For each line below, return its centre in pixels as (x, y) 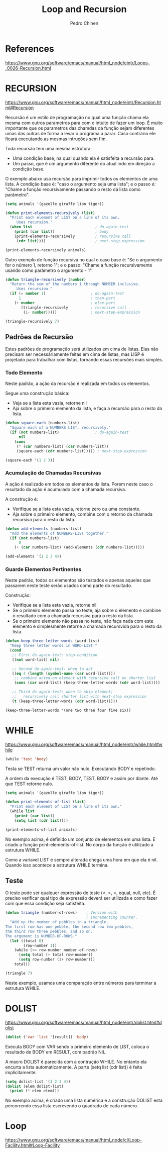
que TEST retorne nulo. (29, 784)
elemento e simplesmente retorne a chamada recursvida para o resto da (87, 626)
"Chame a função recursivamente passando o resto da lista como (73, 189)
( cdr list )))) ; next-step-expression (80, 241)
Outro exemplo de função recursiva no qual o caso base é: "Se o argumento (84, 259)
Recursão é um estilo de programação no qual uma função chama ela (77, 117)
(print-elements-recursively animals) (46, 250)
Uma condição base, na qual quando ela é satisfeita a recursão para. (83, 158)
